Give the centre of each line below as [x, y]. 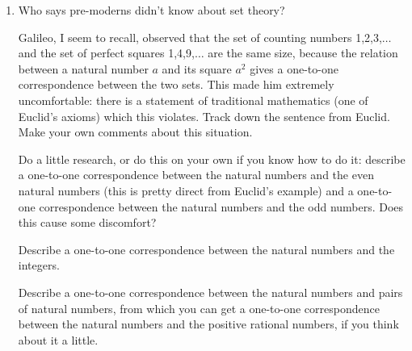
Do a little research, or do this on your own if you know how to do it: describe [212, 159]
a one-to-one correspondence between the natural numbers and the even [196, 175]
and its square [197, 68]
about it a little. [58, 339]
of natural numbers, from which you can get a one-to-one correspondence [199, 308]
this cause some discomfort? [87, 222]
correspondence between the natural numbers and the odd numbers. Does [221, 206]
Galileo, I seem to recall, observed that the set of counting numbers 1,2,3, [200, 37]
